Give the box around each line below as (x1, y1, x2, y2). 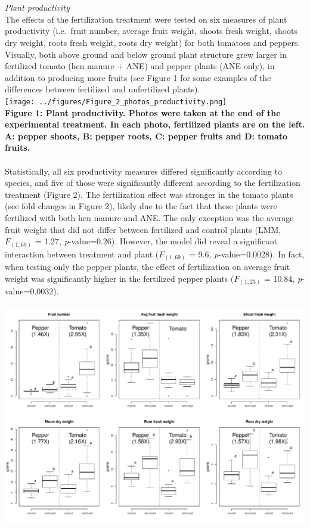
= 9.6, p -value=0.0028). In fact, (188, 247, 305, 260)
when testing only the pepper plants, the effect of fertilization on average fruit (5, 260, 290, 273)
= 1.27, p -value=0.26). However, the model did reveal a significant (35, 235, 277, 247)
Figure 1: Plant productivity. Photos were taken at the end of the (5, 106, 281, 119)
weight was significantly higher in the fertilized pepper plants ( (5, 272, 234, 284)
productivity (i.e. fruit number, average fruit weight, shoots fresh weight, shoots (5, 24, 298, 37)
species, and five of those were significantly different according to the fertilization (5, 176, 300, 189)
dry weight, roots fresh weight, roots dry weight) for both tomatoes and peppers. (5, 36, 300, 48)
